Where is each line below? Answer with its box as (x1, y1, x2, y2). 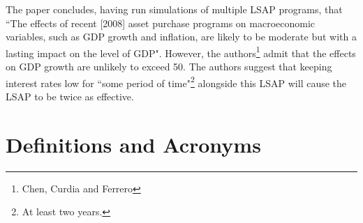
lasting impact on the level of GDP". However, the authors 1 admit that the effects (6, 43, 356, 60)
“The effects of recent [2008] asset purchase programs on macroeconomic (6, 15, 316, 30)
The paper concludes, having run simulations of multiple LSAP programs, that (6, 2, 343, 16)
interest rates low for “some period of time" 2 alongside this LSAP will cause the (6, 73, 347, 90)
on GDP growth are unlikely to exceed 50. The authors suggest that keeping (6, 59, 332, 74)
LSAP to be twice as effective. (6, 89, 134, 103)
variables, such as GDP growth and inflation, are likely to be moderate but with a (6, 29, 357, 44)
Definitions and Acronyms (6, 130, 261, 158)
